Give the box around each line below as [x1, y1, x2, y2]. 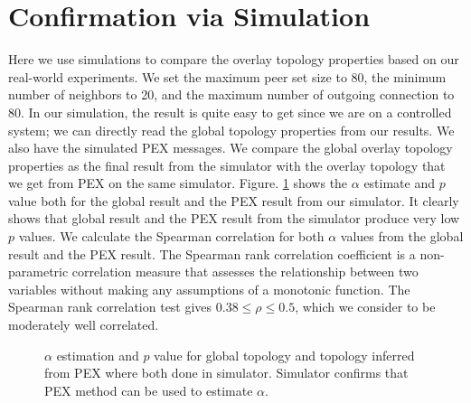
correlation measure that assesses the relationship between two [71, 262, 419, 281]
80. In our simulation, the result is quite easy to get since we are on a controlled [8, 102, 452, 121]
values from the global [340, 227, 464, 246]
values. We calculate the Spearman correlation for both [18, 227, 325, 246]
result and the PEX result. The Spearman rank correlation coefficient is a [8, 244, 416, 263]
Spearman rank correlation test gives [8, 297, 212, 316]
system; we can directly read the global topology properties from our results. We [8, 120, 455, 139]
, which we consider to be [295, 297, 436, 316]
